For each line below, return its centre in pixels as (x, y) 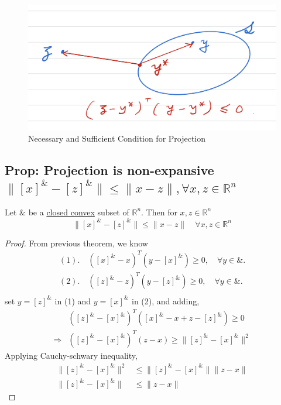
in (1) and (73, 301)
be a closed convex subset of (79, 212)
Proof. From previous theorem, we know (76, 243)
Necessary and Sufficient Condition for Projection (117, 138)
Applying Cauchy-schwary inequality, (71, 355)
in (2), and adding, (166, 301)
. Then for (159, 212)
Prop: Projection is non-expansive (109, 170)
